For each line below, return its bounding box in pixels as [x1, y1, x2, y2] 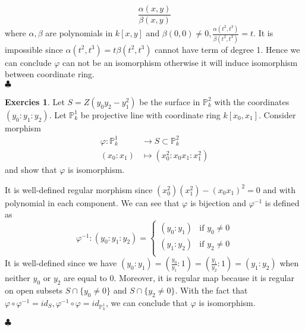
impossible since [5, 43, 63, 55]
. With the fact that [175, 284, 248, 297]
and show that [5, 163, 57, 176]
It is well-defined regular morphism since [5, 183, 153, 196]
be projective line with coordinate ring [80, 108, 221, 121]
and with [263, 183, 295, 196]
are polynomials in [45, 27, 113, 39]
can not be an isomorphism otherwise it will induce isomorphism [62, 56, 298, 68]
